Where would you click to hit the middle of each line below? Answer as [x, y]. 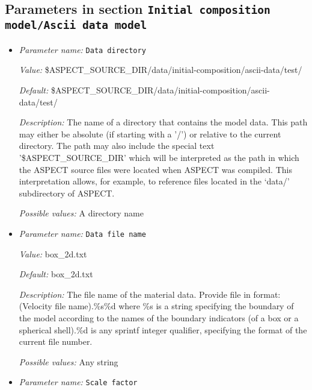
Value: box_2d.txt [53, 253]
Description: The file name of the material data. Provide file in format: [150, 294]
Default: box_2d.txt [56, 274]
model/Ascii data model [76, 25]
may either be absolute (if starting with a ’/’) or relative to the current [150, 134]
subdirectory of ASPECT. [67, 193]
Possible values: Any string [69, 361]
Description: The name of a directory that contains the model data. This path [163, 122]
